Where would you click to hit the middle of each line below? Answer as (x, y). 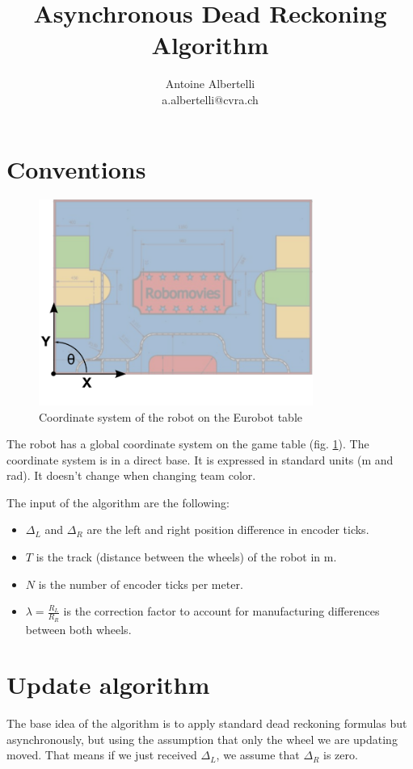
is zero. (341, 755)
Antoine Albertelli (210, 84)
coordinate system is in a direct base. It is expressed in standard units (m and (200, 459)
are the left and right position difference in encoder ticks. (228, 529)
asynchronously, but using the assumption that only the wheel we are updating (202, 739)
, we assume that (258, 755)
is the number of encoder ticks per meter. (141, 584)
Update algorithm (108, 685)
